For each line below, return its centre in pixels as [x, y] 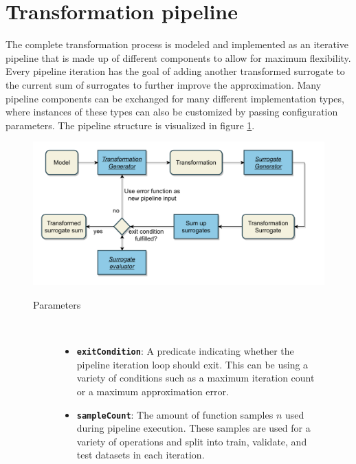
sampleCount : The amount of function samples [175, 414]
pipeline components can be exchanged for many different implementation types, [175, 98]
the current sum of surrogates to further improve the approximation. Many [164, 84]
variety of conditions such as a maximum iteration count [196, 378]
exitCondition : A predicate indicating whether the [185, 351]
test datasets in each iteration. [141, 455]
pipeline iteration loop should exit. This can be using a [192, 364]
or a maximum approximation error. [153, 391]
